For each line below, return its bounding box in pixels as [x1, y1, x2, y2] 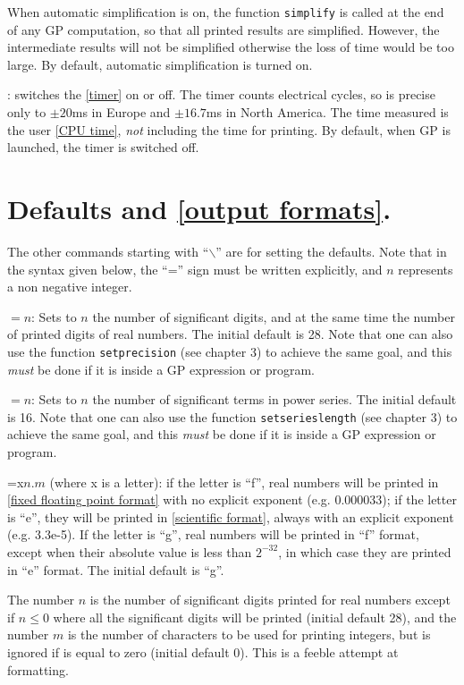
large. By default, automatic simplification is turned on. [7, 55, 313, 73]
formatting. [7, 660, 69, 679]
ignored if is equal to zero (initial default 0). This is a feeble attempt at [7, 642, 399, 661]
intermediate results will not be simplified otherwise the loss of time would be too [7, 38, 454, 56]
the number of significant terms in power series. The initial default [92, 390, 457, 409]
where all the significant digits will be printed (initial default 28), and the [53, 607, 457, 626]
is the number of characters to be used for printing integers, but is [67, 625, 431, 644]
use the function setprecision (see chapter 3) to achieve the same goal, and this [7, 342, 452, 360]
